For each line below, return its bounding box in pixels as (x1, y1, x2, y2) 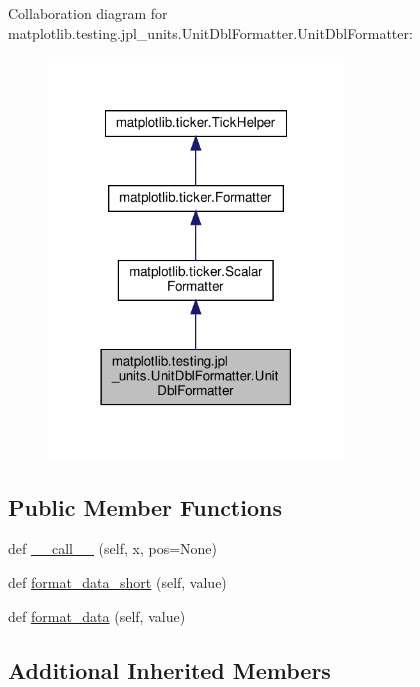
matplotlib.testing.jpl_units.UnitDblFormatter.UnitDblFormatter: (8, 22, 413, 43)
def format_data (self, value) (8, 605, 186, 626)
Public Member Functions (8, 491, 282, 522)
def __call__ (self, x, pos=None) (8, 538, 217, 559)
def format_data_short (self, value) (8, 572, 227, 593)
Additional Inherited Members (8, 654, 331, 685)
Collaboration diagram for (8, 3, 168, 23)
